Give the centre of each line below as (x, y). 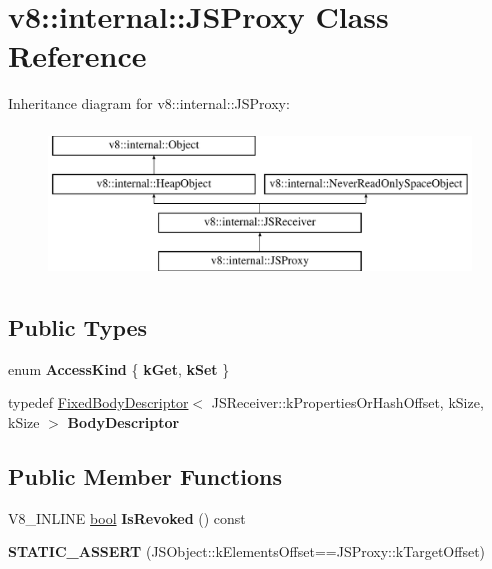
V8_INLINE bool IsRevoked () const (127, 517)
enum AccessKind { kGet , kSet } (119, 368)
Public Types (78, 327)
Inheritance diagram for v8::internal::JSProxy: (149, 103)
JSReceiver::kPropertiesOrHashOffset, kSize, (347, 402)
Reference (77, 55)
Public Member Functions (145, 476)
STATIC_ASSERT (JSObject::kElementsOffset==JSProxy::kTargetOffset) (247, 551)
